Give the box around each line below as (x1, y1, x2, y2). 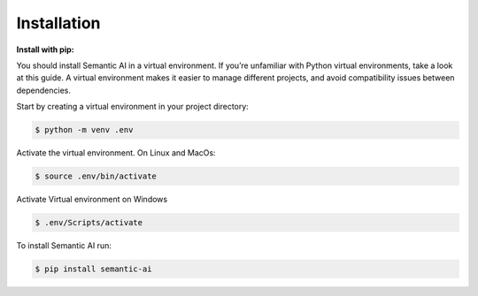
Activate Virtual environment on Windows (16, 194, 168, 205)
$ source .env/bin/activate (35, 171, 157, 181)
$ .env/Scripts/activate (35, 217, 143, 228)
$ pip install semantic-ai (35, 264, 152, 274)
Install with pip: (16, 44, 74, 55)
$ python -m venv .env (35, 125, 134, 135)
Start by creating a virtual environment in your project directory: (16, 102, 250, 112)
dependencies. (16, 85, 71, 95)
